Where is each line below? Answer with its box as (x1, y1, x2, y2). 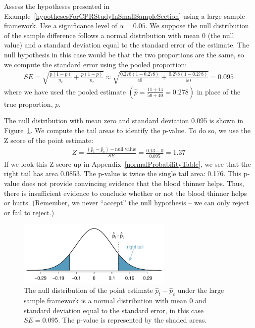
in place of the (197, 86, 241, 96)
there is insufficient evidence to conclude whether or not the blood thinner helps (4, 187, 247, 198)
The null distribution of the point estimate (24, 285, 153, 295)
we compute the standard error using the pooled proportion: (4, 59, 187, 69)
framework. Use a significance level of (4, 20, 117, 31)
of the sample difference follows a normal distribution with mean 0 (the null (4, 30, 234, 40)
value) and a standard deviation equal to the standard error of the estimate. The (4, 40, 250, 50)
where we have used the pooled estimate (4, 86, 126, 96)
